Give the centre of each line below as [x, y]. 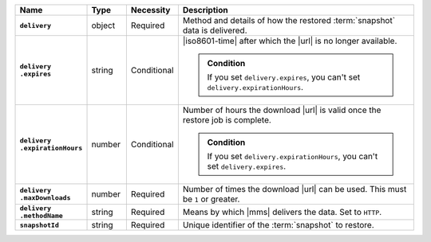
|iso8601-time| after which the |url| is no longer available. [290, 41]
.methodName [41, 216]
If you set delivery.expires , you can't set [284, 77]
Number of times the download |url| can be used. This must [295, 189]
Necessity [150, 10]
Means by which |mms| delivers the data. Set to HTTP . [282, 212]
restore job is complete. [227, 120]
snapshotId [40, 225]
